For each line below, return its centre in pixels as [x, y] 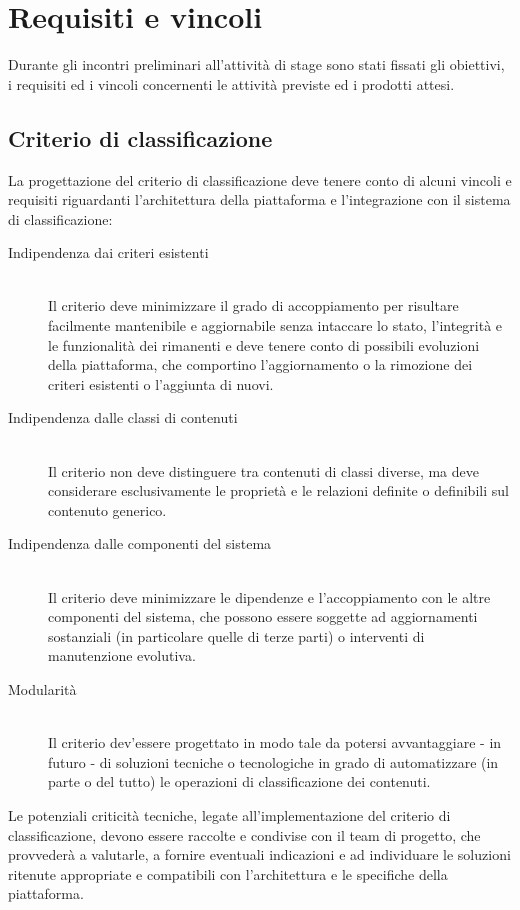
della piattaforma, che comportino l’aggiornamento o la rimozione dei [260, 364]
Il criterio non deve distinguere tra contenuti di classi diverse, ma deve [263, 470]
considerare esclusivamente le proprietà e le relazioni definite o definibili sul [278, 490]
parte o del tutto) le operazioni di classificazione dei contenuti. [239, 781]
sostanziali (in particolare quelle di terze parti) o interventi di [236, 635]
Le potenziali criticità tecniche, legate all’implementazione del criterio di [229, 814]
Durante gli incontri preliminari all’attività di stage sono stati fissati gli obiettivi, [256, 64]
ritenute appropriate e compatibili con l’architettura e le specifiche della [228, 873]
